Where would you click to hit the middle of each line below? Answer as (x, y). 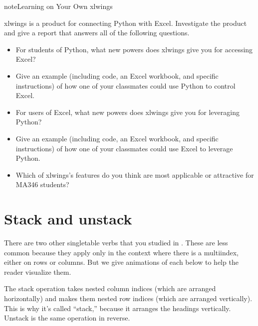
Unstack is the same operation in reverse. (67, 318)
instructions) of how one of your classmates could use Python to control (126, 85)
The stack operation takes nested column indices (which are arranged (110, 288)
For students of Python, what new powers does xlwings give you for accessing (134, 49)
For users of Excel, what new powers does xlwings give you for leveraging (128, 112)
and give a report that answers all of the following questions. (97, 33)
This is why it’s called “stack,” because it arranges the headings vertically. (118, 308)
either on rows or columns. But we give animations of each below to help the (121, 262)
